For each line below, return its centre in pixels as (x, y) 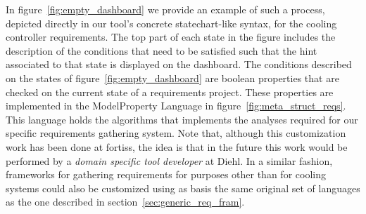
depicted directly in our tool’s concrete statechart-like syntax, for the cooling (171, 23)
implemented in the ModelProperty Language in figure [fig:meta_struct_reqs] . (176, 106)
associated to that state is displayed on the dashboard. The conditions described (179, 64)
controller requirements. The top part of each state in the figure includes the (171, 37)
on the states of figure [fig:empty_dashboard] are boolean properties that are (172, 78)
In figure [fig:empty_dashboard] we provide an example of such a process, (165, 9)
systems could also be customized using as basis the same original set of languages (183, 188)
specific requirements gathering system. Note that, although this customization (176, 133)
